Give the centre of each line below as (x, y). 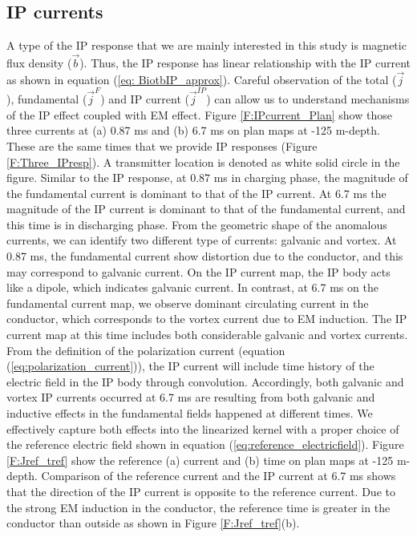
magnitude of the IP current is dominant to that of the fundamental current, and (206, 209)
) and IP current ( (145, 99)
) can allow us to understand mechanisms (308, 99)
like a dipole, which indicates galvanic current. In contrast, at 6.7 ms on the (192, 287)
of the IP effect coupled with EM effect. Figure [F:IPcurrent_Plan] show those (199, 114)
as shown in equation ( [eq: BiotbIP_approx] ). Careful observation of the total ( (202, 79)
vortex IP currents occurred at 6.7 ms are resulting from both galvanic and (191, 397)
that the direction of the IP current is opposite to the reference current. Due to (201, 491)
